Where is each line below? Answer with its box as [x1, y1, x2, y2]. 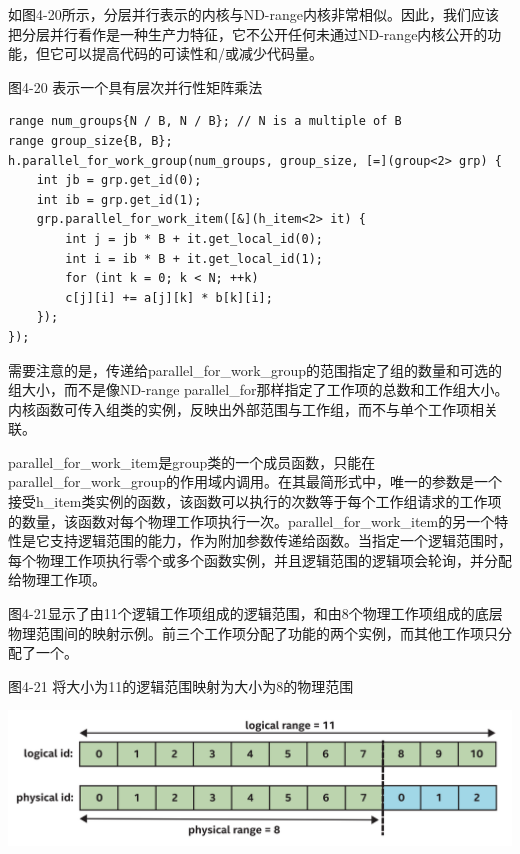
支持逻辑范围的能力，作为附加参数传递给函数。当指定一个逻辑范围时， [49, 530, 512, 551]
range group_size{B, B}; [8, 133, 173, 148]
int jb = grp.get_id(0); [36, 173, 202, 188]
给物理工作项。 [8, 569, 106, 590]
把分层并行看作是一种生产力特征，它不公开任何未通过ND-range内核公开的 [8, 23, 488, 44]
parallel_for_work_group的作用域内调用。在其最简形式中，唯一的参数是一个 [8, 471, 503, 492]
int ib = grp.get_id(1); [36, 192, 202, 207]
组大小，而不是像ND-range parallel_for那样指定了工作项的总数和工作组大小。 [8, 379, 509, 400]
